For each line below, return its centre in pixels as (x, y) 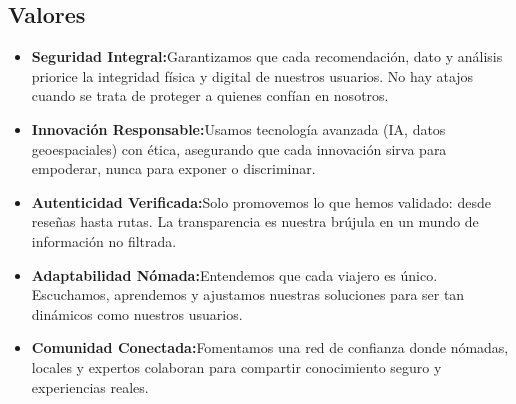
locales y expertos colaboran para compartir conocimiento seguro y (236, 366)
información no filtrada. (104, 240)
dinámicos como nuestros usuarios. (137, 313)
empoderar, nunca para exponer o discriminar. (173, 168)
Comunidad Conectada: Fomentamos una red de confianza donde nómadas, (270, 347)
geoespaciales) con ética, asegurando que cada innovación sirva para (239, 148)
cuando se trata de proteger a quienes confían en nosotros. (210, 95)
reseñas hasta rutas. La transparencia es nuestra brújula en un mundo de (255, 221)
